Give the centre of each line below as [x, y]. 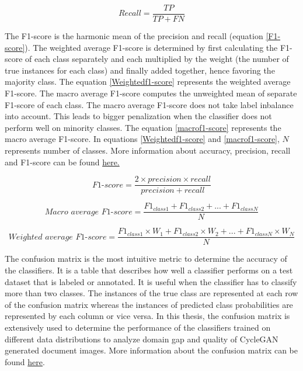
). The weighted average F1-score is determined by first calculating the [151, 47]
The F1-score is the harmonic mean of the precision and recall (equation [134, 36]
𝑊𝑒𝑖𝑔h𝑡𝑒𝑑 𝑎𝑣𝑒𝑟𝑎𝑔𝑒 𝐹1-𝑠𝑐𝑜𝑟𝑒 [58, 237]
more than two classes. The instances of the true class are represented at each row [151, 293]
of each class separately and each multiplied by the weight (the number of [157, 59]
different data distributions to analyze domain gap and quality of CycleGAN [142, 339]
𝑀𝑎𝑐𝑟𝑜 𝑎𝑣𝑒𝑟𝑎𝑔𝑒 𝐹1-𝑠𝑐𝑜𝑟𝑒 [88, 212]
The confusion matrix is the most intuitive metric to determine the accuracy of [146, 259]
